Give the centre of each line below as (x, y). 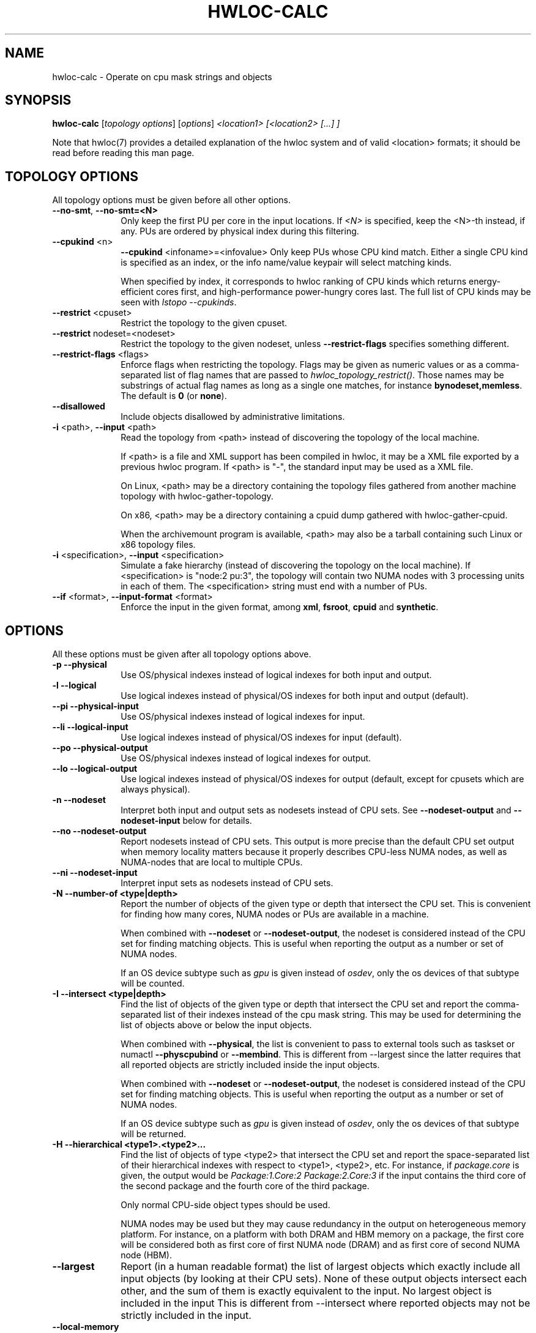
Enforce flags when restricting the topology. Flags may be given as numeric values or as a (302, 365)
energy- (484, 282)
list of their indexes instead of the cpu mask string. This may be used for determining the (342, 1015)
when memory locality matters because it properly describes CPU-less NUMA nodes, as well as (314, 852)
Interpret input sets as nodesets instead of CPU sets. (227, 883)
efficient (137, 292)
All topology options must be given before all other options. (172, 200)
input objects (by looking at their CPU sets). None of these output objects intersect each (324, 1279)
